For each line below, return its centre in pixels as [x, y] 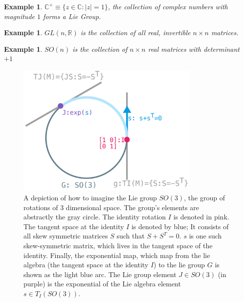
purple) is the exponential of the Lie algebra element [102, 284]
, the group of [204, 197]
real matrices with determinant [194, 49]
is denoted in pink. [201, 217]
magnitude [19, 16]
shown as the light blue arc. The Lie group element [100, 274]
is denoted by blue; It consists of [180, 226]
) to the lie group [179, 265]
